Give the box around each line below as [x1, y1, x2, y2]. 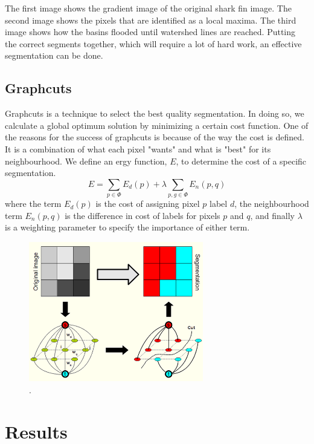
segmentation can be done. [5, 49, 103, 62]
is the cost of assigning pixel [95, 197, 200, 210]
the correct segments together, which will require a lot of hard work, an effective [5, 37, 302, 50]
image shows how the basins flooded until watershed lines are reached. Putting [5, 25, 296, 38]
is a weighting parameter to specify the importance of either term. [5, 221, 250, 233]
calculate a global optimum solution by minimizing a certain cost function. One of [5, 119, 309, 131]
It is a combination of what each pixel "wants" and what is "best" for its [5, 142, 271, 155]
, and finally [250, 209, 295, 221]
